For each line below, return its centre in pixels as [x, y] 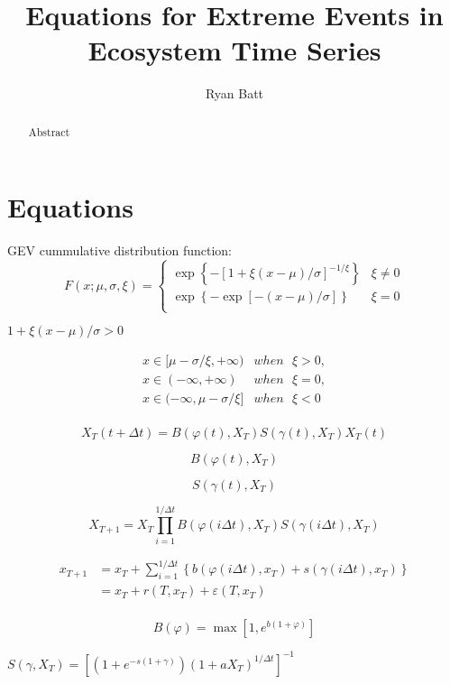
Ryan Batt [234, 93]
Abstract [49, 131]
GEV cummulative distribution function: [119, 250]
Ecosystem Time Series [234, 50]
